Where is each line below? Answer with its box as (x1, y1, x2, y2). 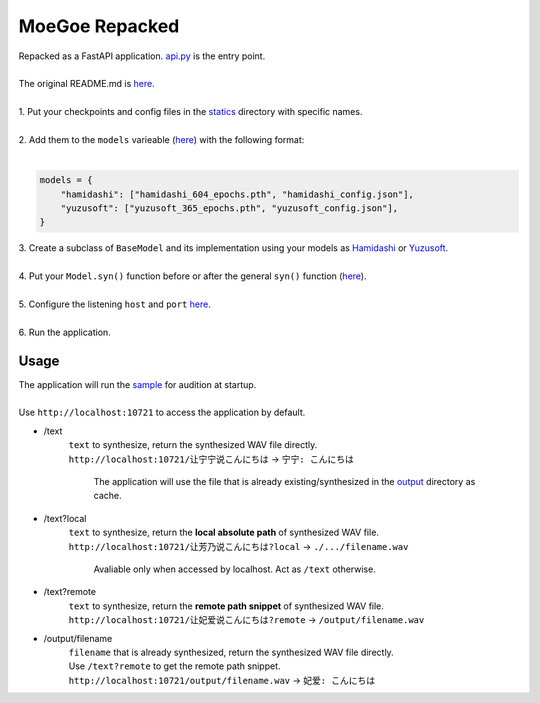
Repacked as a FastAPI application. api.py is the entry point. (18, 50, 266, 62)
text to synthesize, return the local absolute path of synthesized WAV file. (68, 526, 380, 539)
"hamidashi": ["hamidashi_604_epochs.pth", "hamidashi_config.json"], (60, 188, 415, 200)
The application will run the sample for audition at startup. (18, 378, 257, 390)
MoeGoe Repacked (18, 15, 180, 37)
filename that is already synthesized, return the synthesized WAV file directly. (68, 646, 394, 658)
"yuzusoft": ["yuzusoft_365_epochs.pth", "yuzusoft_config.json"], (60, 203, 399, 214)
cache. (93, 490, 122, 502)
